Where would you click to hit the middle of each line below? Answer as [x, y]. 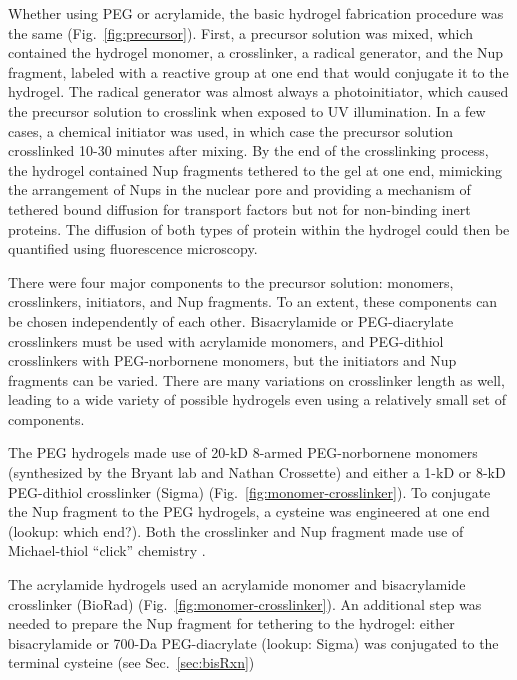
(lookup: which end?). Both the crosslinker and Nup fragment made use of [236, 530]
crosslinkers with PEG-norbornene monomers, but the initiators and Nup [232, 360]
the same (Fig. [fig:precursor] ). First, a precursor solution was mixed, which [241, 32]
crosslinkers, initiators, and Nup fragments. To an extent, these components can [253, 301]
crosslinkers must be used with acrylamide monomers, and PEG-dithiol [226, 340]
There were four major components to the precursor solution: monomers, [231, 281]
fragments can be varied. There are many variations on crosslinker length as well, [256, 379]
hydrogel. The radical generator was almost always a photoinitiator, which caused [258, 91]
